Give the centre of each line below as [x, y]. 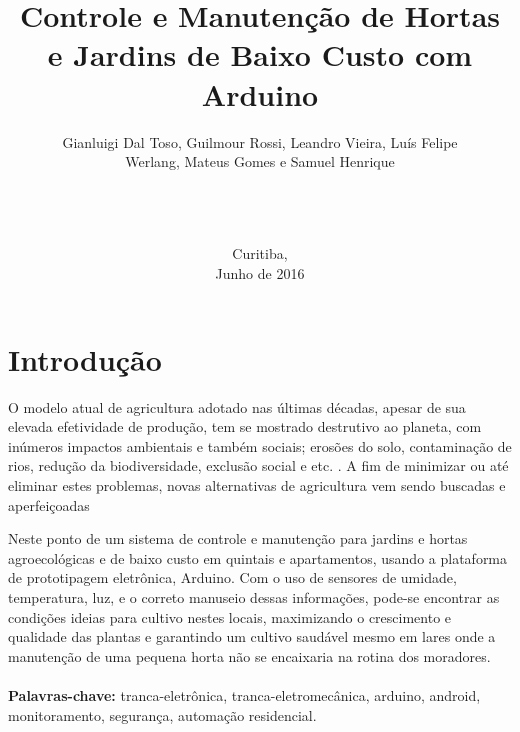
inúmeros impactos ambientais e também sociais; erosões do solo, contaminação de [260, 445]
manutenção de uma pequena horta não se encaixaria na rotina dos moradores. [249, 655]
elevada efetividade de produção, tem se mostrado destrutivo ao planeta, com [245, 426]
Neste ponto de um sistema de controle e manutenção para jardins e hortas [238, 538]
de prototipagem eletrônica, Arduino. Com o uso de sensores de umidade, [232, 577]
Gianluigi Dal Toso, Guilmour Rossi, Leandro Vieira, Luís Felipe [260, 141]
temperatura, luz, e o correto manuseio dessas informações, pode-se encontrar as [254, 596]
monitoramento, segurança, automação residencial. [162, 714]
